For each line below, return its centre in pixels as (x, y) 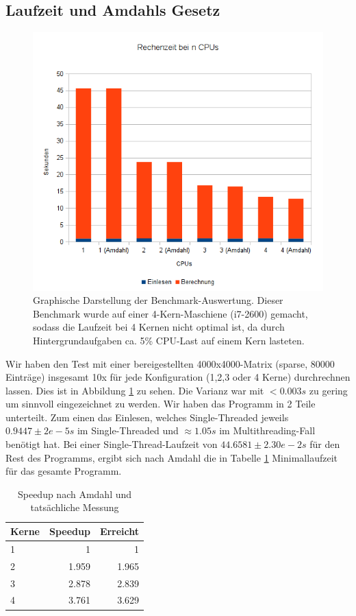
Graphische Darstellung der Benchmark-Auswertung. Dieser (158, 300)
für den (325, 444)
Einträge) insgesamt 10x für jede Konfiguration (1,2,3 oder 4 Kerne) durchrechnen (178, 377)
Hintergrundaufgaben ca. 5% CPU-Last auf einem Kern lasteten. (169, 340)
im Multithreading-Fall (267, 430)
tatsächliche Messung (75, 507)
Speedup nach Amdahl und (75, 494)
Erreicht (119, 531)
